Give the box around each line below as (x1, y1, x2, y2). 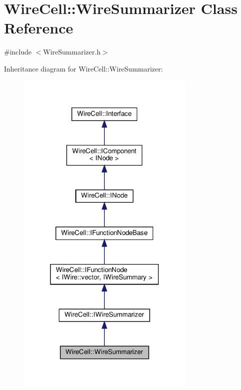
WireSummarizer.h (43, 46, 101, 57)
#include (4, 46, 32, 57)
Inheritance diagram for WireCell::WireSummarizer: (4, 63, 163, 73)
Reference (4, 17, 73, 38)
